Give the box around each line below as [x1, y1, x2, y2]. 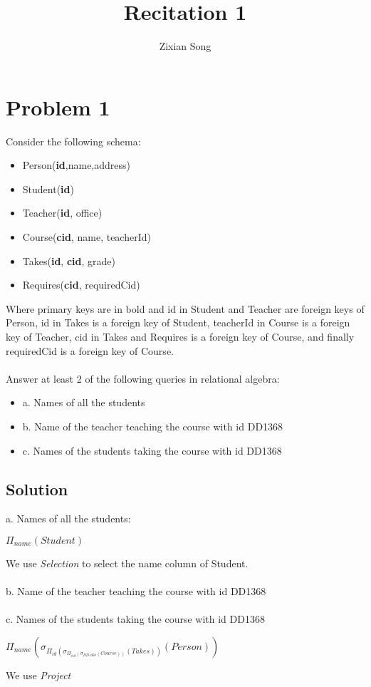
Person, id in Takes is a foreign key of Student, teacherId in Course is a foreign [6, 315, 350, 330]
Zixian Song [159, 38, 211, 53]
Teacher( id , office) [22, 205, 103, 220]
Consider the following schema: [6, 133, 141, 148]
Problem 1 [6, 92, 110, 121]
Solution [6, 477, 68, 500]
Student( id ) [22, 181, 74, 196]
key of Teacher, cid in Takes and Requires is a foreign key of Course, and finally [6, 329, 355, 343]
